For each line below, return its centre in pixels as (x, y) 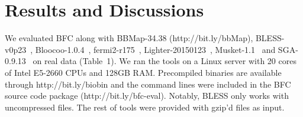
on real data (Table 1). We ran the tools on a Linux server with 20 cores (165, 61)
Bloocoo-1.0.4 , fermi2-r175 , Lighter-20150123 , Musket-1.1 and (155, 49)
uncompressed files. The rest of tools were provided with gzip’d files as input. (145, 107)
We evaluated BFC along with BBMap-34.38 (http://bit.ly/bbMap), (129, 38)
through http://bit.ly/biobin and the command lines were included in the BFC (148, 84)
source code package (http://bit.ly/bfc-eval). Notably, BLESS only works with (147, 96)
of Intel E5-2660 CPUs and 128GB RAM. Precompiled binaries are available (143, 72)
